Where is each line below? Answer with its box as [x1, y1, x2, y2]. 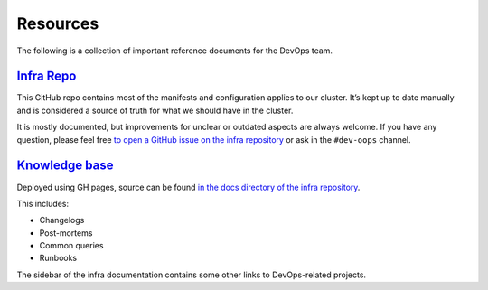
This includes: [16, 198, 70, 209]
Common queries [39, 240, 104, 251]
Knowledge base [16, 158, 114, 173]
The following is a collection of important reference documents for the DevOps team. [16, 45, 333, 56]
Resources [16, 14, 99, 33]
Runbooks [39, 253, 77, 264]
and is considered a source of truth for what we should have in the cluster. [16, 105, 294, 116]
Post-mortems [39, 227, 93, 239]
